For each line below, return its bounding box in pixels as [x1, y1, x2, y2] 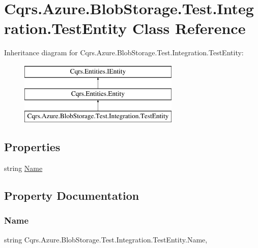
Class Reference [132, 18, 246, 39]
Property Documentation [4, 188, 139, 203]
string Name [4, 163, 43, 173]
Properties [4, 139, 61, 155]
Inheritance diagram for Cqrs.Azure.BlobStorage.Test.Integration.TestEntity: [4, 47, 244, 58]
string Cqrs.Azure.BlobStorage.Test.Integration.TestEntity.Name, [4, 234, 208, 244]
